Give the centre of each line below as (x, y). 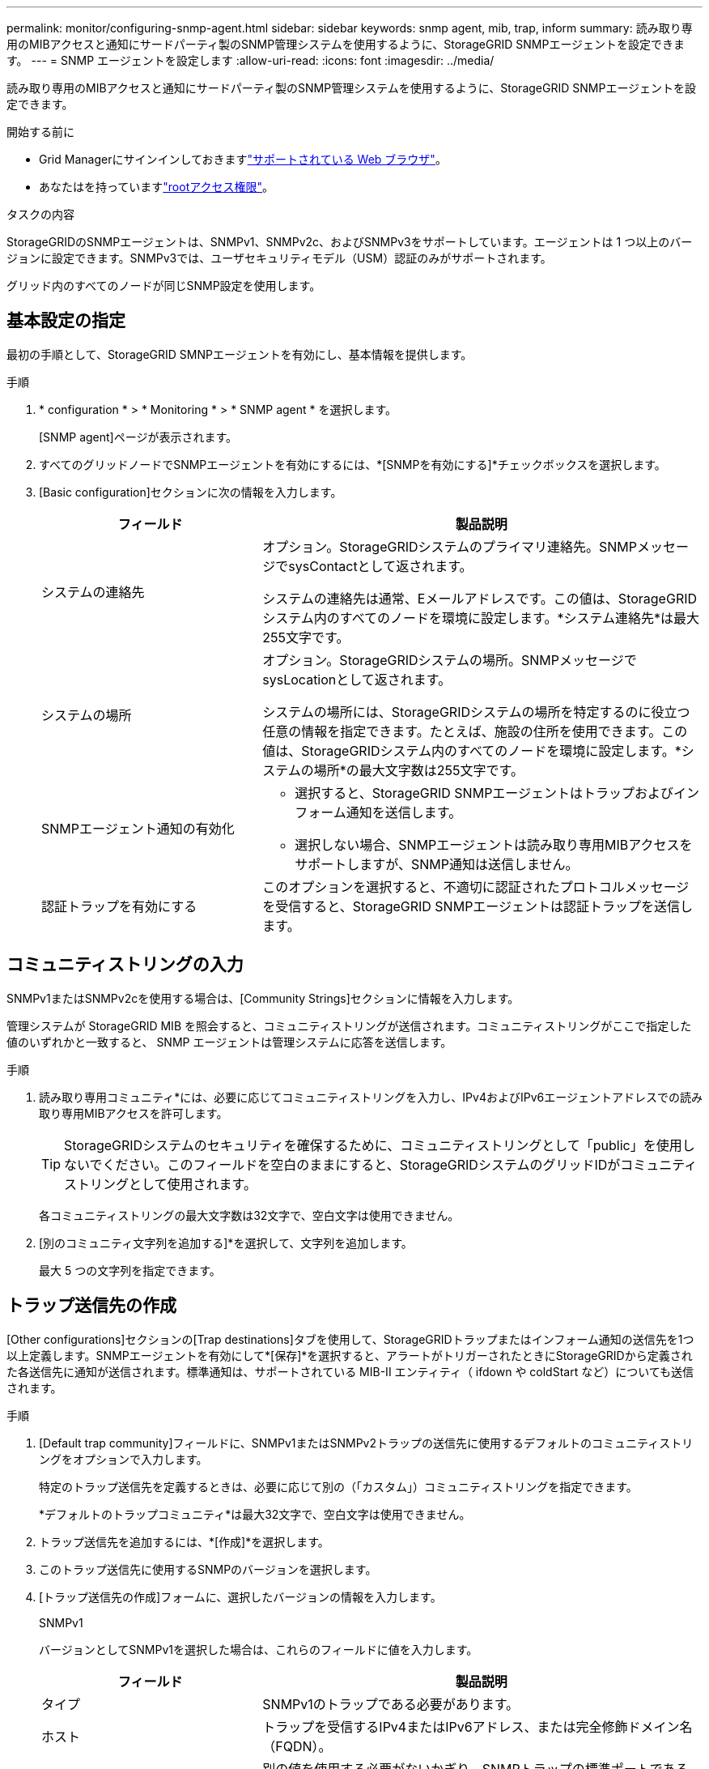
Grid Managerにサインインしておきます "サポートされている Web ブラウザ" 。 (243, 159)
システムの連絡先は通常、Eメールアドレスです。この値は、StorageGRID (480, 598)
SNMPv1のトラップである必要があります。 (391, 1704)
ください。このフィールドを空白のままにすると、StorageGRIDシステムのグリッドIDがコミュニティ (400, 1164)
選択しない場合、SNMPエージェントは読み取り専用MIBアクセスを (494, 844)
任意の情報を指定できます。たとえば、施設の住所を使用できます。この (475, 731)
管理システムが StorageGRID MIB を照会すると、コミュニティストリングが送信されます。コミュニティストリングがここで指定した (349, 1025)
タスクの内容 (40, 214)
